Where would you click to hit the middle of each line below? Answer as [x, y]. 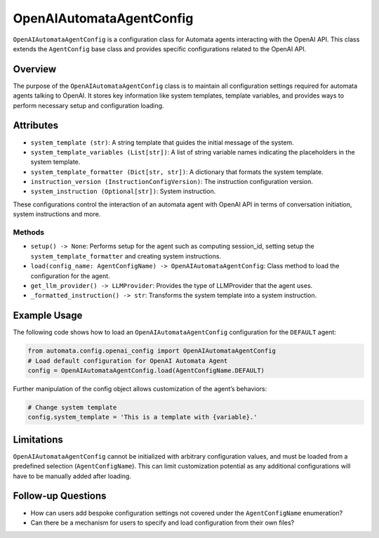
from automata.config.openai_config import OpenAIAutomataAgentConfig [152, 351]
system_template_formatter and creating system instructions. [126, 256]
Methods [29, 232]
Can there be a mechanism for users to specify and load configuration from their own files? [162, 523]
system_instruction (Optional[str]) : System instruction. [123, 191]
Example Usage [48, 316]
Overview [35, 69]
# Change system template [72, 407]
